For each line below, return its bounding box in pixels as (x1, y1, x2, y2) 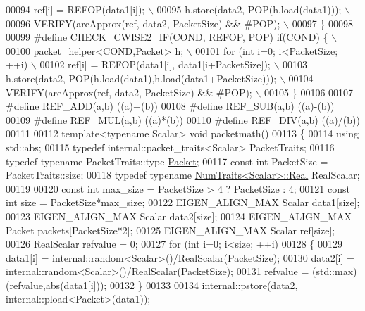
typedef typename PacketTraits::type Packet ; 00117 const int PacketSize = (6, 153, 328, 168)
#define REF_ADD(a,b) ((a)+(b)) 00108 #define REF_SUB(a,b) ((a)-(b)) (6, 99, 335, 113)
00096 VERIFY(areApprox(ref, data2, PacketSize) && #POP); (6, 15, 280, 30)
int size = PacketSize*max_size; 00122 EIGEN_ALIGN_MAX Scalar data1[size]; (6, 195, 360, 210)
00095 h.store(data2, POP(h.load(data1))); (156, 2, 342, 16)
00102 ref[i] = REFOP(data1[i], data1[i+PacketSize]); (39, 57, 271, 72)
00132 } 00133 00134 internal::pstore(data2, (109, 277, 298, 292)
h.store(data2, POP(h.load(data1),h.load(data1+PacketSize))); (6, 70, 277, 85)
